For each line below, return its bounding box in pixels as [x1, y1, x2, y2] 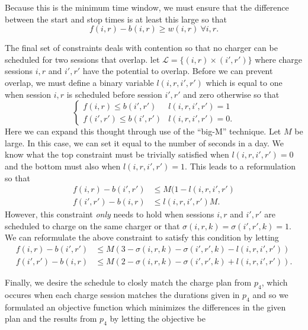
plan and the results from [5, 312, 97, 325]
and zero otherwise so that [183, 88, 280, 100]
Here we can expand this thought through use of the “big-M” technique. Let [5, 125, 281, 137]
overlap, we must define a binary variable [5, 76, 154, 88]
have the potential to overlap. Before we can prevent [82, 65, 273, 77]
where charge [255, 53, 302, 65]
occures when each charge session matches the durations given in [5, 288, 240, 300]
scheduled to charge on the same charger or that [5, 219, 180, 232]
